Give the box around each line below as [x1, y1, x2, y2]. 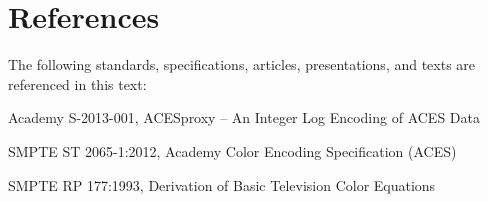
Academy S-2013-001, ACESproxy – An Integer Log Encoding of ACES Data [8, 107, 480, 128]
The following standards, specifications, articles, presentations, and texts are [8, 54, 476, 75]
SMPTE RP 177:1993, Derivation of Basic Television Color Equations [8, 174, 436, 195]
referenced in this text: [8, 73, 147, 94]
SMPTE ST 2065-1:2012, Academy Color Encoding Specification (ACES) [8, 140, 457, 161]
